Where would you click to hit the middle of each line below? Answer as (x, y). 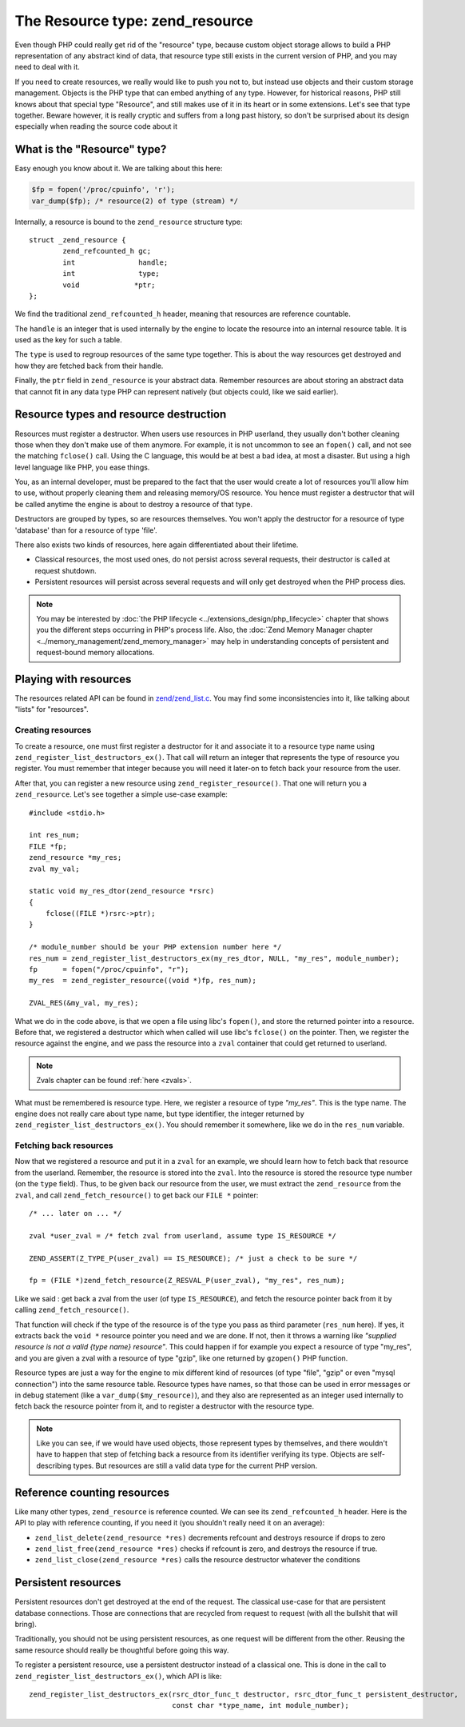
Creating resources (53, 730)
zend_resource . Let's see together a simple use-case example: (121, 794)
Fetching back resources (64, 1145)
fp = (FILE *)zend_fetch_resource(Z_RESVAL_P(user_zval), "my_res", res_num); (187, 1281)
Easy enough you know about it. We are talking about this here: (119, 169)
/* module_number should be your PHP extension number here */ (155, 947)
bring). (26, 1624)
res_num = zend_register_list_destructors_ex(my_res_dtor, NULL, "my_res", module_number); (214, 958)
